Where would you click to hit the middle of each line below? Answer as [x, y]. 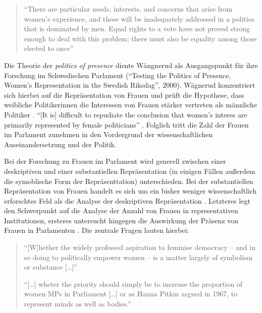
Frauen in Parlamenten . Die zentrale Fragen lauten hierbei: [97, 230]
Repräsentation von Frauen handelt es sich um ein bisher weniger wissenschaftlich [130, 191]
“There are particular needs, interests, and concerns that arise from [128, 9]
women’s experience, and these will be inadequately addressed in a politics [139, 18]
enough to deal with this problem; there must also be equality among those [140, 38]
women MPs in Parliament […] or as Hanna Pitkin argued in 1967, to [131, 294]
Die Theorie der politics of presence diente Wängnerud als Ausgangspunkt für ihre [131, 65]
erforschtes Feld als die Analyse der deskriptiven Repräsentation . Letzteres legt [127, 200]
